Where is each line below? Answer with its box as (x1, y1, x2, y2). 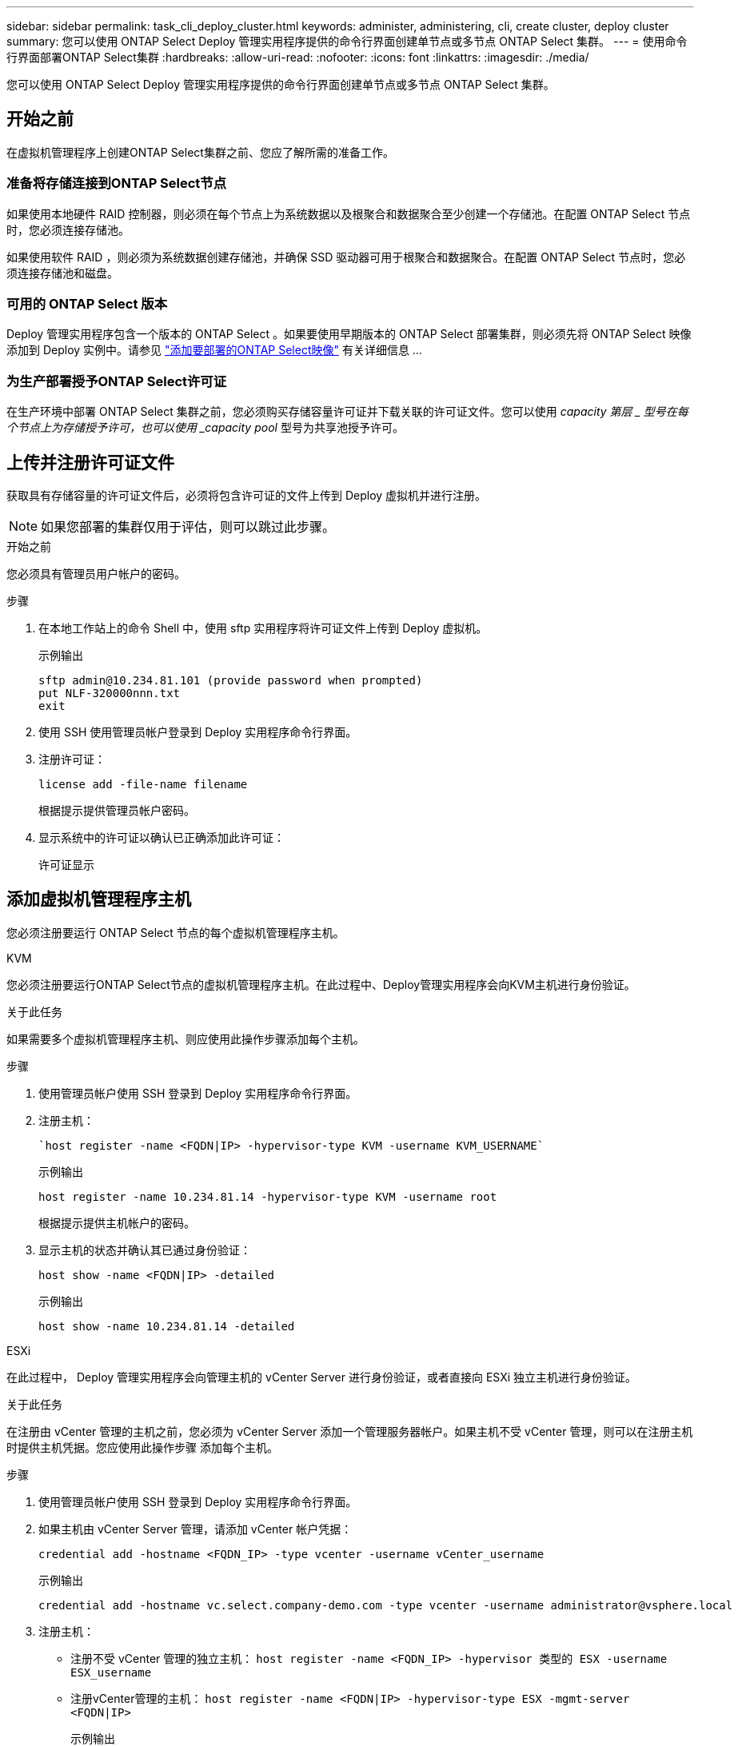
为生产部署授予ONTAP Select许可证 (6, 373, 227, 389)
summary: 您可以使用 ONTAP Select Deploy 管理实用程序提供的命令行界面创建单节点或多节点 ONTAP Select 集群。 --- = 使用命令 (6, 34, 688, 48)
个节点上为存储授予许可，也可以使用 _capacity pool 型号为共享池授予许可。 (6, 421, 404, 435)
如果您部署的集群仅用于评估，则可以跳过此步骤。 (41, 518, 336, 535)
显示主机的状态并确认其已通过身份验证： (38, 1242, 251, 1257)
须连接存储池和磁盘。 (6, 265, 118, 280)
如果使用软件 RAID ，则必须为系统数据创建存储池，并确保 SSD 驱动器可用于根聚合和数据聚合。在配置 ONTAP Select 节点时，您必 (6, 249, 686, 264)
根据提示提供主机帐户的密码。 (38, 1215, 195, 1230)
